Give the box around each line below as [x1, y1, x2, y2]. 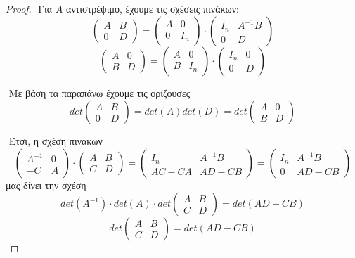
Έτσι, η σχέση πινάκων [8, 134, 103, 148]
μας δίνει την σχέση [6, 177, 86, 192]
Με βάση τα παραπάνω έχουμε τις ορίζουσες [8, 85, 191, 100]
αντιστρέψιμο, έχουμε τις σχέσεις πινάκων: [65, 1, 239, 15]
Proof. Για [6, 1, 53, 15]
